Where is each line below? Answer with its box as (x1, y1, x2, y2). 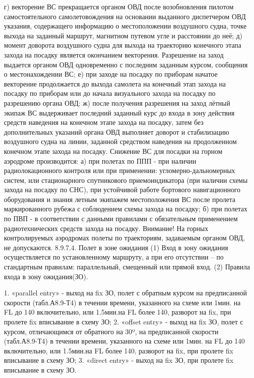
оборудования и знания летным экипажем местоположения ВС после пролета (4, 194, 235, 204)
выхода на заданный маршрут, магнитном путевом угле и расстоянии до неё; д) (4, 30, 243, 40)
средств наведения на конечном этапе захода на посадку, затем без (4, 117, 203, 127)
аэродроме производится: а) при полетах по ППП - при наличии (4, 155, 197, 166)
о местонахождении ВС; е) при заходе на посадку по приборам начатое (4, 69, 218, 79)
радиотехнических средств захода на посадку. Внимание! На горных (4, 223, 208, 233)
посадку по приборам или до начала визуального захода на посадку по (4, 88, 216, 98)
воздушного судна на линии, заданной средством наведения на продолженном (4, 136, 237, 146)
